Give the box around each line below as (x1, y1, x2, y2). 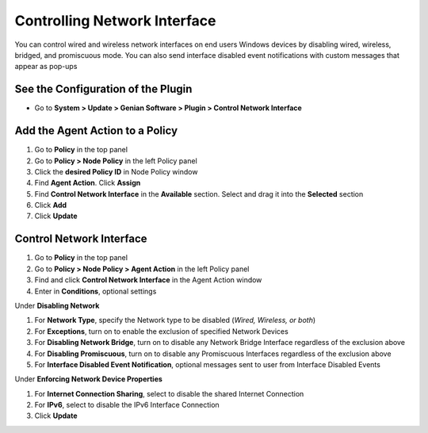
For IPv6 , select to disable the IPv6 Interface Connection (34, 400, 220, 410)
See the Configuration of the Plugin (14, 82, 193, 96)
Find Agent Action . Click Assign (34, 178, 141, 188)
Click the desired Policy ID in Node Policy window (34, 167, 198, 176)
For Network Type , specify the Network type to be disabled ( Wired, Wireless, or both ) (34, 316, 316, 325)
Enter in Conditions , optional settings (34, 286, 157, 296)
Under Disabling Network (14, 301, 100, 310)
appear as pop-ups (14, 62, 78, 71)
